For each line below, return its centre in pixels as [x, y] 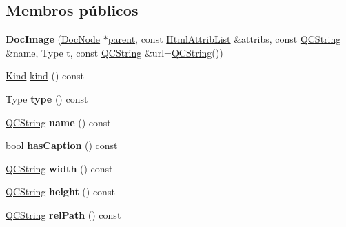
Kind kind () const [45, 76]
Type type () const [47, 98]
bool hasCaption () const [62, 145]
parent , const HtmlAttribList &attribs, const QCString [224, 39]
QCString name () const [58, 122]
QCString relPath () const [63, 214]
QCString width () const [59, 168]
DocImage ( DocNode [53, 39]
